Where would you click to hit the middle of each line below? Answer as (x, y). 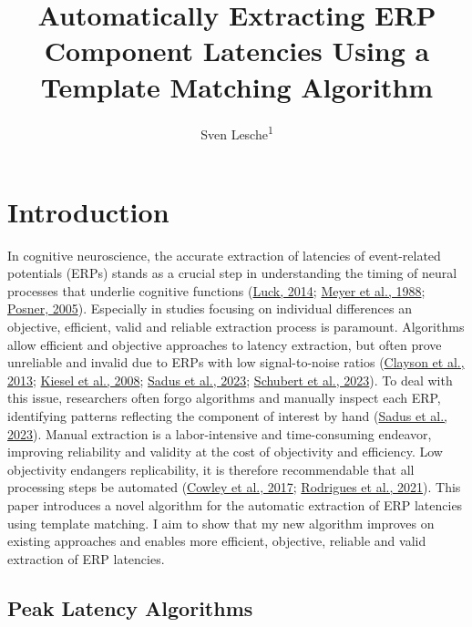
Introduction (88, 211)
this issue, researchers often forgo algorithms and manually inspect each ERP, (224, 398)
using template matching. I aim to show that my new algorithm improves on (221, 523)
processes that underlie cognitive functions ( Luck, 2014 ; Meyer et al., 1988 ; (216, 290)
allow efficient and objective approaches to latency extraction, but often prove (225, 344)
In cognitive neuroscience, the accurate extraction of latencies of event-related (224, 255)
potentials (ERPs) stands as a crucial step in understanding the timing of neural (232, 273)
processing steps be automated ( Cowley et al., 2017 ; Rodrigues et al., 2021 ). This (234, 487)
